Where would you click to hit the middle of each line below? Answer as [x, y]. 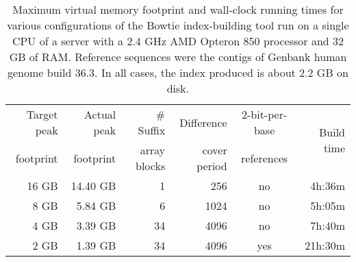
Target [42, 114]
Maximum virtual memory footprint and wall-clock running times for [178, 9]
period [212, 166]
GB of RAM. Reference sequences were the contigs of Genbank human [178, 57]
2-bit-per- [264, 114]
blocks [150, 166]
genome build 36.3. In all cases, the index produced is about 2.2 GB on [178, 72]
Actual [100, 114]
